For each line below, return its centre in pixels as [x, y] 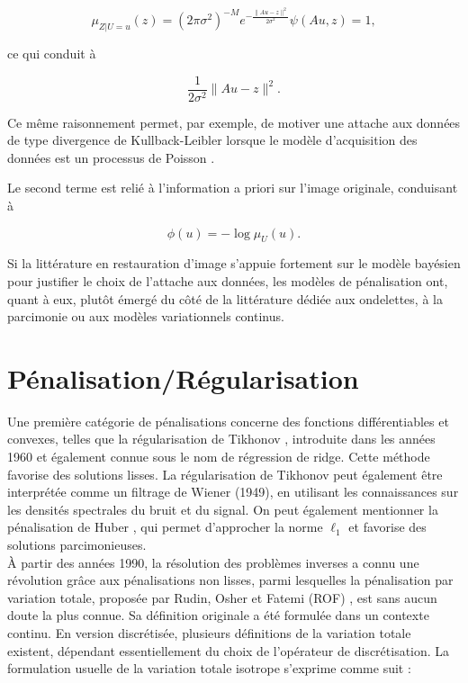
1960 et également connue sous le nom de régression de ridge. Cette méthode [219, 457]
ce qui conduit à [52, 53]
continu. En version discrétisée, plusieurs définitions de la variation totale [209, 633]
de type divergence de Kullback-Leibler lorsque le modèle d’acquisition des [212, 140]
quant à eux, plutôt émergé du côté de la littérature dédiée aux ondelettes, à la [225, 298]
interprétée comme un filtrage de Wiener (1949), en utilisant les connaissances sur [233, 492]
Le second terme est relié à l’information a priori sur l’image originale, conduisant [233, 188]
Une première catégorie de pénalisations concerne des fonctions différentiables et [228, 421]
